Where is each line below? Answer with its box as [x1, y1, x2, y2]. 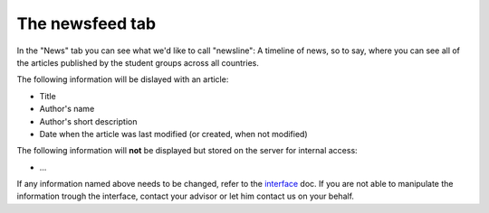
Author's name [39, 104, 95, 115]
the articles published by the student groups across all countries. [16, 57, 260, 68]
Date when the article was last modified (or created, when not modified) [39, 128, 308, 139]
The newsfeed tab [16, 14, 157, 33]
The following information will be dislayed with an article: [16, 74, 229, 85]
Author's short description [39, 116, 138, 126]
